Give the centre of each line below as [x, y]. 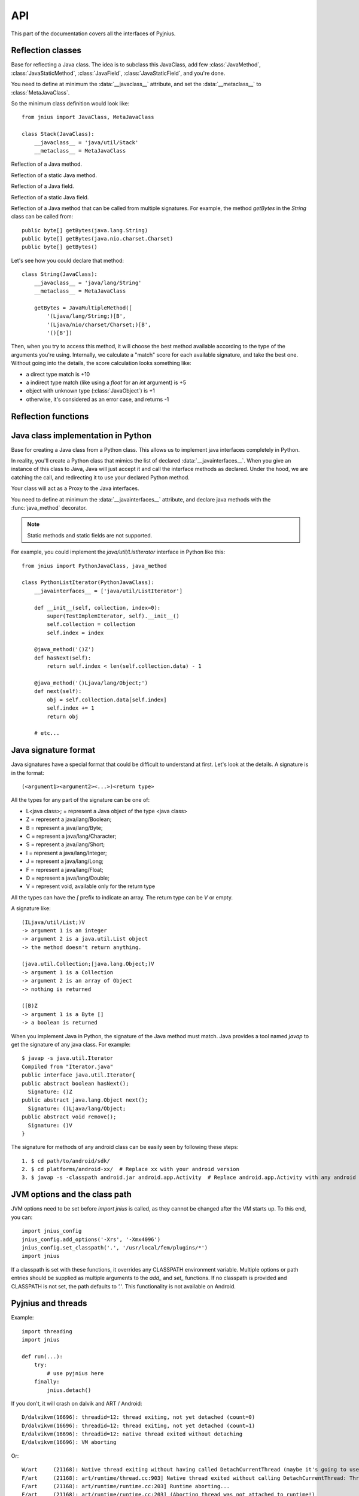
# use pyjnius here [75, 1373]
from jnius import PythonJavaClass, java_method [94, 566]
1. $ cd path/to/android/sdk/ [66, 1161]
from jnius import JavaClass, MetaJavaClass [88, 117]
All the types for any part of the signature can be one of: [80, 800]
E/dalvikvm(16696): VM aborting [69, 1442]
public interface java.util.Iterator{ [79, 1075]
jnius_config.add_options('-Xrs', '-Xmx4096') [91, 1239]
